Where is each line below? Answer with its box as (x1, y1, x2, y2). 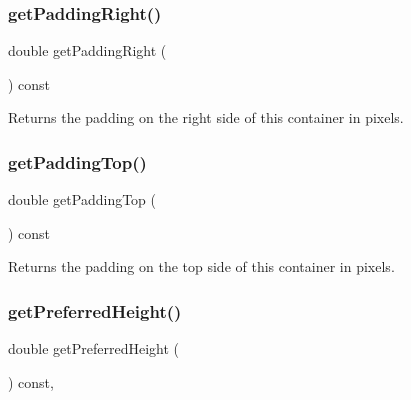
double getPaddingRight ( (8, 40, 167, 61)
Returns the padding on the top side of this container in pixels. (8, 256, 395, 277)
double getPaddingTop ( (8, 189, 157, 210)
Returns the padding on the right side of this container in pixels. (8, 107, 404, 128)
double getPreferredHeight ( (8, 338, 180, 359)
